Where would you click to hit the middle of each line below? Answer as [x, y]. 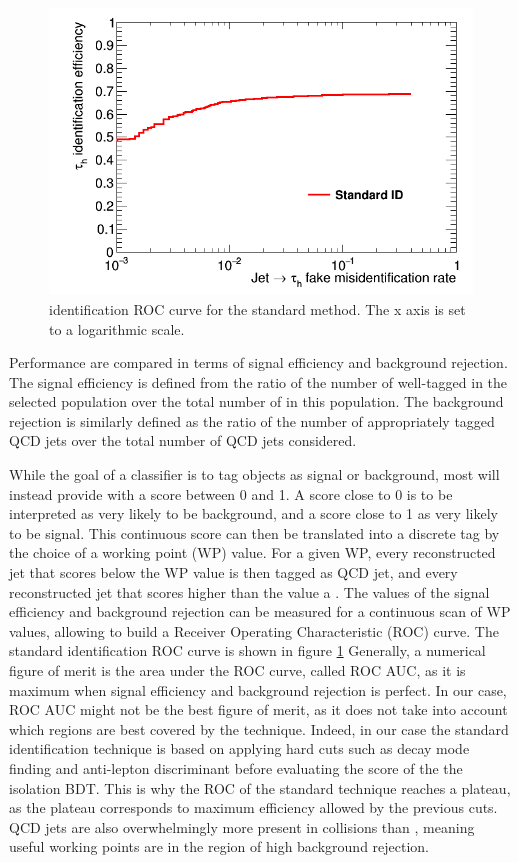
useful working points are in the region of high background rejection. [219, 846]
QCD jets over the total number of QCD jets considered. [183, 440]
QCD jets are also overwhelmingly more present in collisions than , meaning [242, 826]
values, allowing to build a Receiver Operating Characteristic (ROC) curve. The [254, 630]
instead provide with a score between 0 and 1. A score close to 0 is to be [231, 493]
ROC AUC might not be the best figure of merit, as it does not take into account [258, 709]
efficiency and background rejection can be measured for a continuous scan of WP [260, 611]
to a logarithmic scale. [117, 328]
